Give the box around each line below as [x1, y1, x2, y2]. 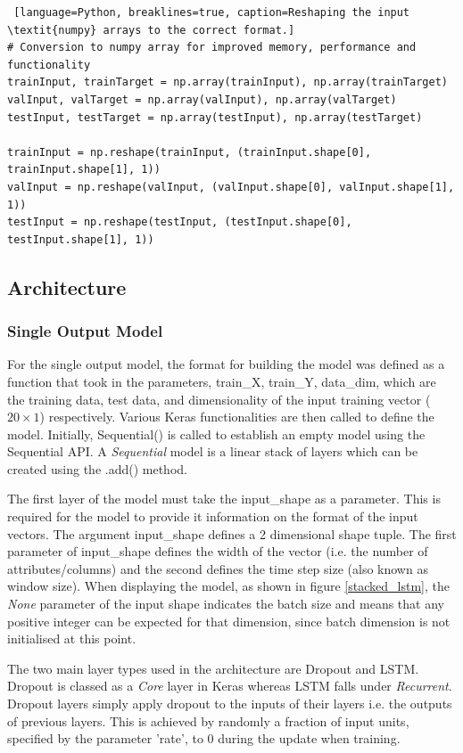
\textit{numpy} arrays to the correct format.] [7, 23, 295, 37]
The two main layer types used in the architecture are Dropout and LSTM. [7, 659, 419, 677]
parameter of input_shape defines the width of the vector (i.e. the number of [7, 542, 428, 561]
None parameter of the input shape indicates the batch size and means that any [7, 594, 444, 613]
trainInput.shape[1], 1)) [7, 163, 161, 176]
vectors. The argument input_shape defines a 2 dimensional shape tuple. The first [7, 524, 457, 543]
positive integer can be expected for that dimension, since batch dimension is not [7, 611, 451, 630]
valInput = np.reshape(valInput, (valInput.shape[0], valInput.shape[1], [7, 180, 455, 193]
